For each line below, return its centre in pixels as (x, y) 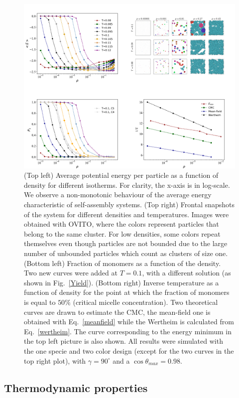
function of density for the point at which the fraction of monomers (127, 292)
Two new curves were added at (71, 273)
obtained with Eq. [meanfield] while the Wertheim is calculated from (129, 322)
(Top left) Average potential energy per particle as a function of (121, 175)
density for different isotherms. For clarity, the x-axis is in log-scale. (127, 185)
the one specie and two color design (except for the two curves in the (129, 350)
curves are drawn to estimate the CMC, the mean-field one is (117, 312)
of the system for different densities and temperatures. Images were (126, 214)
